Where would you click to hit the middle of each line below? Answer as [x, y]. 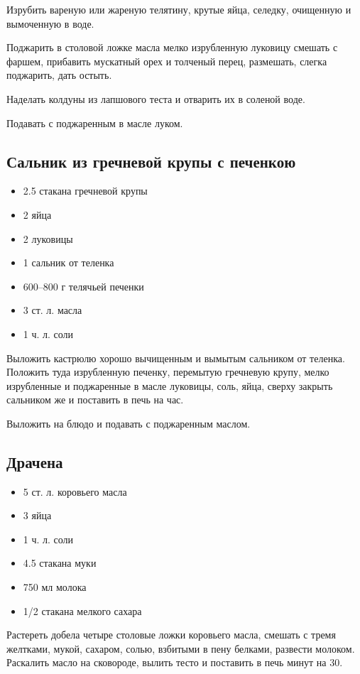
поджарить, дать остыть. [59, 75]
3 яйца [37, 515]
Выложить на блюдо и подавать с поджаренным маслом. [129, 423]
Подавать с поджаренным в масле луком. [95, 123]
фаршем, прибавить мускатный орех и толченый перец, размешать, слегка [167, 61]
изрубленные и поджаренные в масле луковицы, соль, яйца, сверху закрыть [170, 385]
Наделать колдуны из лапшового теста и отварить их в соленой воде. [156, 98]
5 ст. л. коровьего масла [75, 491]
